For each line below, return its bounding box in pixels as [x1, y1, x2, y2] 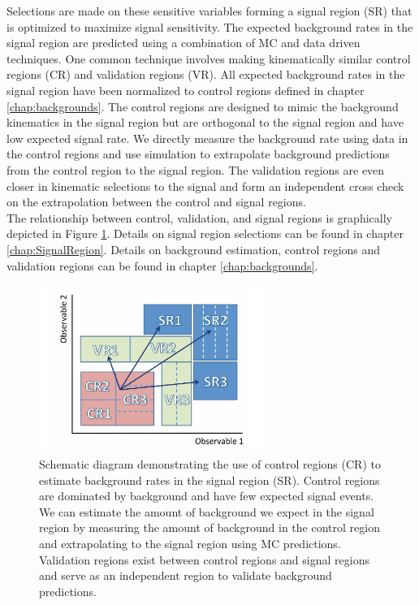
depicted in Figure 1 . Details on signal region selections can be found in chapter [6, 225, 404, 242]
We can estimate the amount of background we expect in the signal [39, 503, 374, 520]
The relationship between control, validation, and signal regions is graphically [6, 209, 392, 226]
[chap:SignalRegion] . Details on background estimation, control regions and [6, 240, 381, 257]
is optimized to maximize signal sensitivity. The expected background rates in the [6, 18, 413, 35]
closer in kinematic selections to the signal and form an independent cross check [6, 177, 404, 194]
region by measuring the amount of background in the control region [39, 519, 380, 536]
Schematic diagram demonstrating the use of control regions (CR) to [39, 456, 381, 473]
